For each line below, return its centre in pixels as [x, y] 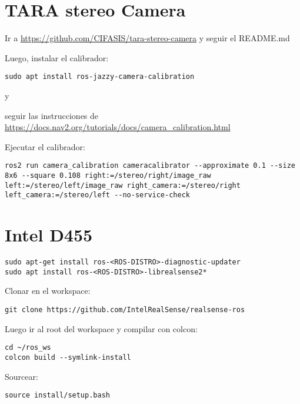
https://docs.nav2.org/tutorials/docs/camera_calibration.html [118, 127]
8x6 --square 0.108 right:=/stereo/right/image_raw [108, 175]
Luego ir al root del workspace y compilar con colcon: [101, 328]
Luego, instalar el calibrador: [57, 57]
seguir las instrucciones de [52, 115]
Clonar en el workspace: [48, 291]
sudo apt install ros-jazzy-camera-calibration [100, 77]
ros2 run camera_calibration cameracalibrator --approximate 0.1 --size [150, 166]
